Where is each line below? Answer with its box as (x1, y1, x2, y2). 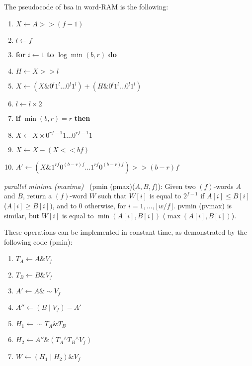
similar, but (4, 210, 39, 220)
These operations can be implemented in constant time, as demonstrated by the (4, 227, 247, 237)
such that (98, 190, 127, 201)
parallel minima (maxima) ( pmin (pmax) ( (4, 181, 135, 191)
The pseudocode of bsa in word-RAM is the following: (4, 1, 168, 11)
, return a (22, 190, 52, 201)
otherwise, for (84, 200, 126, 210)
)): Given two (155, 181, 196, 191)
